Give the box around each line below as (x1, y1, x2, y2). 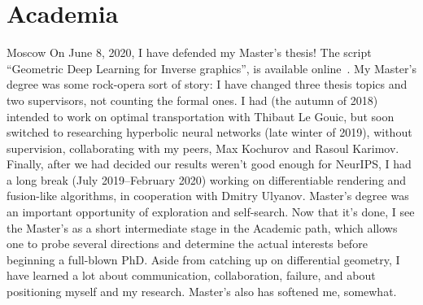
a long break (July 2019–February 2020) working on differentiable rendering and (7, 171, 407, 188)
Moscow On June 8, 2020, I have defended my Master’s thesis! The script (7, 44, 372, 61)
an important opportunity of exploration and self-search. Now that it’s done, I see (7, 203, 415, 220)
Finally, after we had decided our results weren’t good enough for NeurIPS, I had (7, 155, 412, 172)
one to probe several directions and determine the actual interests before (7, 235, 368, 252)
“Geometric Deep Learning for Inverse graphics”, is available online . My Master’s (7, 59, 416, 76)
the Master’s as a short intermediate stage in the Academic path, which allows (7, 219, 398, 236)
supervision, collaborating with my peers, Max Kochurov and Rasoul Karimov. (7, 139, 399, 156)
